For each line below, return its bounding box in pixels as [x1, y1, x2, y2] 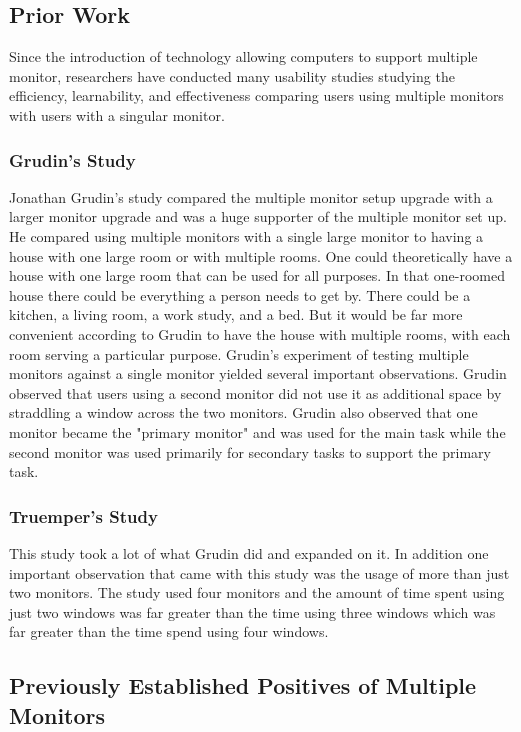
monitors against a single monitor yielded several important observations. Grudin [9, 363, 507, 384]
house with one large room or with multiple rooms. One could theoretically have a [9, 245, 513, 266]
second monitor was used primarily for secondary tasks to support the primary [9, 441, 491, 462]
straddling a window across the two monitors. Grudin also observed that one [9, 402, 478, 423]
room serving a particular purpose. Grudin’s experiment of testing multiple [9, 343, 469, 364]
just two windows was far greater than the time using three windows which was [9, 601, 496, 622]
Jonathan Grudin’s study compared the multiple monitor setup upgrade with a [9, 186, 493, 207]
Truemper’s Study [9, 503, 158, 528]
